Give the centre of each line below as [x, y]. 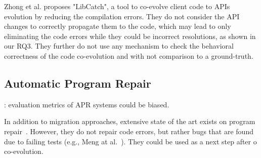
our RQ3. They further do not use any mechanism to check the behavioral [119, 46]
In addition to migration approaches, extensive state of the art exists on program [130, 121]
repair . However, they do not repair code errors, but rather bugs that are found [129, 131]
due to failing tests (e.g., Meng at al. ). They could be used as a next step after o [130, 141]
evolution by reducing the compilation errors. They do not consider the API [122, 16]
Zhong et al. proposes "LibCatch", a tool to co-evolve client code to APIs [117, 6]
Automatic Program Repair [78, 83]
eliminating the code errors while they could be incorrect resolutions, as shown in [130, 36]
